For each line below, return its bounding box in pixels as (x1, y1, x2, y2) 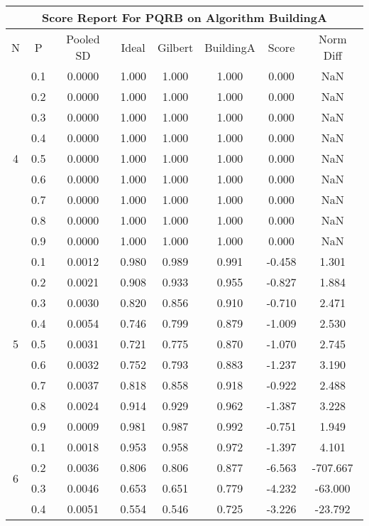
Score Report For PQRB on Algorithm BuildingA (42, 9, 327, 26)
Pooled (66, 31, 100, 47)
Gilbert (157, 38, 194, 55)
